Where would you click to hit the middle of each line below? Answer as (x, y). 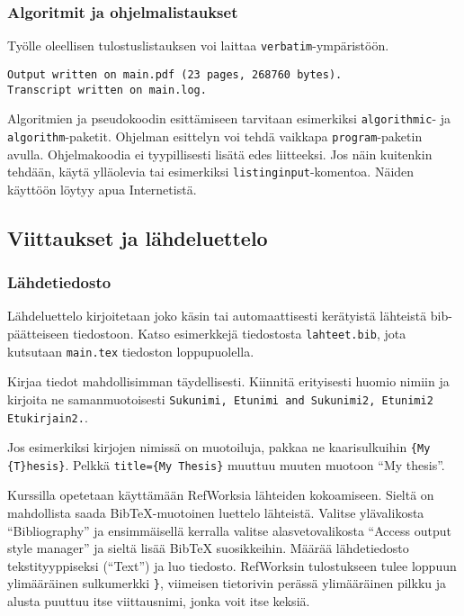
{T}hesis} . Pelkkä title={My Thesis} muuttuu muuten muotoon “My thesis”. (226, 464)
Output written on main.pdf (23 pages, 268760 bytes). (175, 74)
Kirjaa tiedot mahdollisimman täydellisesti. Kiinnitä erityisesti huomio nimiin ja (228, 381)
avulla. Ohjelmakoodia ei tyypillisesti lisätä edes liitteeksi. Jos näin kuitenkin (220, 154)
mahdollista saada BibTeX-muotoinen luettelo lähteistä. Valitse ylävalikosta (216, 513)
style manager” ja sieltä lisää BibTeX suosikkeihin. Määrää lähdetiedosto (208, 548)
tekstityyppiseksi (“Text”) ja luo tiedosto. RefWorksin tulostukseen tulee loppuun (232, 565)
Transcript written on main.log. (107, 90)
